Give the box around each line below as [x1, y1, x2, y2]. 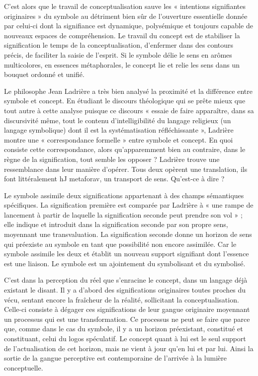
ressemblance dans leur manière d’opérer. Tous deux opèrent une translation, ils [4, 163, 248, 174]
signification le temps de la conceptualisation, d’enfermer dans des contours [4, 40, 234, 50]
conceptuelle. [4, 362, 43, 373]
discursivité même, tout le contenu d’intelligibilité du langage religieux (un [4, 115, 231, 125]
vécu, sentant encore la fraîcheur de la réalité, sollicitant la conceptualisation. [4, 294, 239, 304]
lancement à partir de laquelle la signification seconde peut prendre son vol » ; [4, 209, 243, 220]
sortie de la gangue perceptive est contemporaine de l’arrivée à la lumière [4, 353, 227, 363]
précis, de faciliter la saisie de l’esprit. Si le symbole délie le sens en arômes [4, 49, 232, 60]
